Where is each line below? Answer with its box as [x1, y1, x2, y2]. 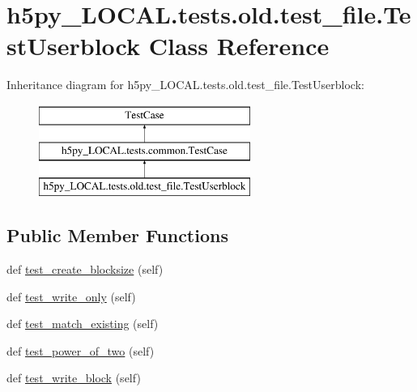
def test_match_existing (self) [6, 315, 159, 332]
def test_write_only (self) [6, 288, 136, 305]
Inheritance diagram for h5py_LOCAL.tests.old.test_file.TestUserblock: [6, 76, 364, 93]
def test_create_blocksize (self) [6, 261, 164, 278]
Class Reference [148, 29, 330, 62]
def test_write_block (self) [6, 369, 141, 386]
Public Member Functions [6, 223, 228, 248]
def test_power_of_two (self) [6, 342, 155, 359]
